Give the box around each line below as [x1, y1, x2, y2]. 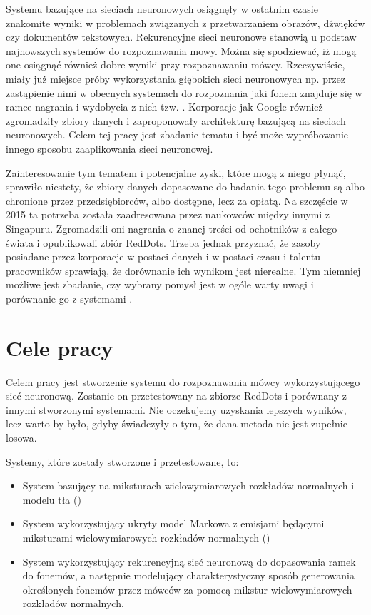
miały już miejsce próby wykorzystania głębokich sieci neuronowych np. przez [6, 71, 346, 86]
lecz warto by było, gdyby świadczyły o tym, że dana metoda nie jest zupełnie [6, 416, 347, 431]
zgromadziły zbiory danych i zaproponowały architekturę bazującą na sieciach [6, 113, 346, 128]
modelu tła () [22, 492, 81, 507]
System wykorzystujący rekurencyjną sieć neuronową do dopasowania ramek [22, 554, 356, 569]
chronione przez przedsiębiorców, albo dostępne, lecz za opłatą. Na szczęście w [6, 193, 348, 208]
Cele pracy [6, 332, 113, 362]
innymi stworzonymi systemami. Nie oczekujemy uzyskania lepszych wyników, [6, 402, 347, 417]
